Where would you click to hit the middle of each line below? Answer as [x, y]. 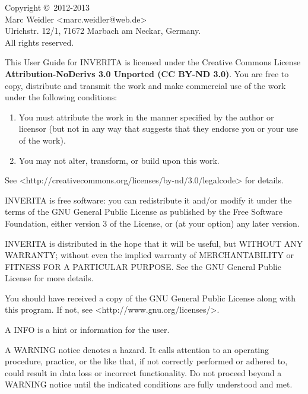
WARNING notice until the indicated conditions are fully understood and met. [149, 384]
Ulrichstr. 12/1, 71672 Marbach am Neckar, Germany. [103, 31]
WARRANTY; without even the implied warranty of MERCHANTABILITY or [150, 255]
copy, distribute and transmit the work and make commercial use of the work [145, 85]
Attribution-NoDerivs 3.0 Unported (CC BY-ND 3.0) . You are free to [147, 73]
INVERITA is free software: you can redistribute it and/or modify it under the [148, 200]
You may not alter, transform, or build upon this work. [119, 160]
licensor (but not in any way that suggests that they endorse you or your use [158, 128]
